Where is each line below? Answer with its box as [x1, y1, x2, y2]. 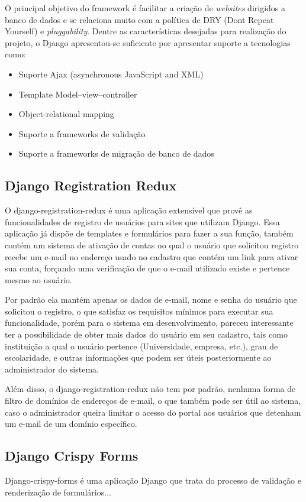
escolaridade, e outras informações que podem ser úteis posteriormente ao [5, 351, 272, 364]
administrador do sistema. [5, 362, 99, 375]
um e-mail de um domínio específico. [5, 417, 137, 430]
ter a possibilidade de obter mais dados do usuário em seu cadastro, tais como [5, 328, 288, 341]
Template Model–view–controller [18, 88, 137, 100]
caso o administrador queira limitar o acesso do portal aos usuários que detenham [5, 406, 301, 418]
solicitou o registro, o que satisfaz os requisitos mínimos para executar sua [5, 305, 273, 317]
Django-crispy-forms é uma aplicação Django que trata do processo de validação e [5, 474, 301, 487]
